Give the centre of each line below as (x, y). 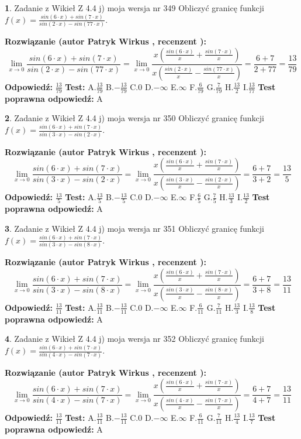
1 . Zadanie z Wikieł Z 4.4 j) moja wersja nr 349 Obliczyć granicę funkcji (134, 8)
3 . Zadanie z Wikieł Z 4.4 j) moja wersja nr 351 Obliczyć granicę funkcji (134, 228)
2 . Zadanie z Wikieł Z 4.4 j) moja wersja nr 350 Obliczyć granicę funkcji (134, 118)
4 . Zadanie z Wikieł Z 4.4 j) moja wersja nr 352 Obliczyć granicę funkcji (134, 339)
